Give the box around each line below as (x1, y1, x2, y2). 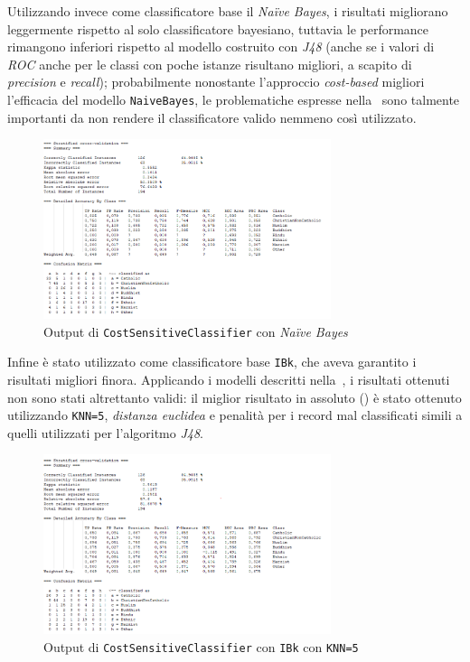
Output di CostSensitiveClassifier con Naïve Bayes (43, 322, 348, 340)
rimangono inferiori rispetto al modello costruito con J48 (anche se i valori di (7, 37, 435, 56)
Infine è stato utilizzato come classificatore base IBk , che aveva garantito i (7, 352, 417, 371)
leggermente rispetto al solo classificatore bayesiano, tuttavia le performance (7, 19, 429, 38)
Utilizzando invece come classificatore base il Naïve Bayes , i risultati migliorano (7, 2, 448, 20)
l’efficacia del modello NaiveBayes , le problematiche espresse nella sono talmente (7, 89, 460, 108)
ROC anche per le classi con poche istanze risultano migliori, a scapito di (7, 54, 412, 73)
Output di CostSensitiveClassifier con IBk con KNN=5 (43, 637, 359, 656)
